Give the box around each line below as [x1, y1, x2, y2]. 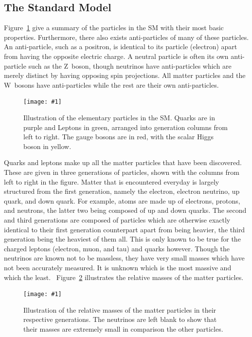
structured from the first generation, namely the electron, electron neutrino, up [4, 186, 240, 196]
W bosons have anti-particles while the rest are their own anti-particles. [4, 79, 219, 90]
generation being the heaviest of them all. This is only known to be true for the [4, 234, 241, 244]
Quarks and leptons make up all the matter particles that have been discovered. [4, 157, 242, 168]
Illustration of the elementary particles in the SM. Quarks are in [23, 112, 216, 123]
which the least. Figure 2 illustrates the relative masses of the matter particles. [4, 272, 244, 282]
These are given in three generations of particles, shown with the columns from [4, 167, 239, 177]
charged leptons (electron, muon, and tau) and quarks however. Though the [4, 243, 230, 253]
